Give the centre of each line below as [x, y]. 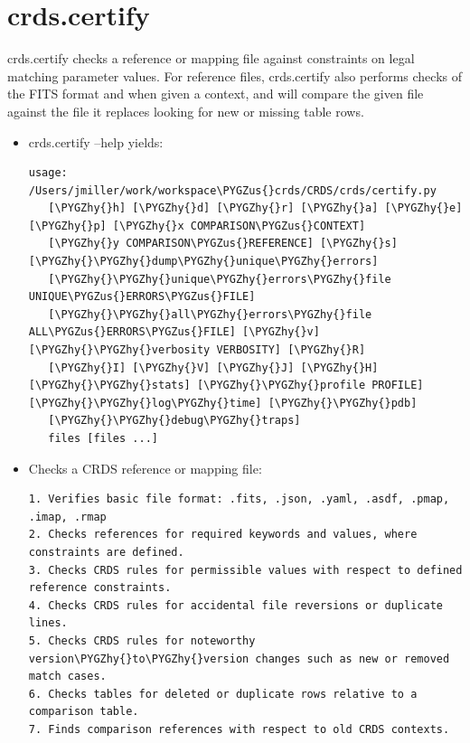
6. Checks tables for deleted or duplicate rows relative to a [223, 694]
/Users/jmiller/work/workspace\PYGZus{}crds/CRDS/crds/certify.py [232, 190]
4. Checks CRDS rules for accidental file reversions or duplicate [235, 605]
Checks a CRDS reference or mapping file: [145, 468]
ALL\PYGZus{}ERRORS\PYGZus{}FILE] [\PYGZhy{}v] [174, 332]
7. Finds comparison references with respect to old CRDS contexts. [239, 729]
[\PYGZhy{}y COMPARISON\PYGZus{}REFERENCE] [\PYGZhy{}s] [223, 244]
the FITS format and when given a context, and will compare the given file [216, 94]
